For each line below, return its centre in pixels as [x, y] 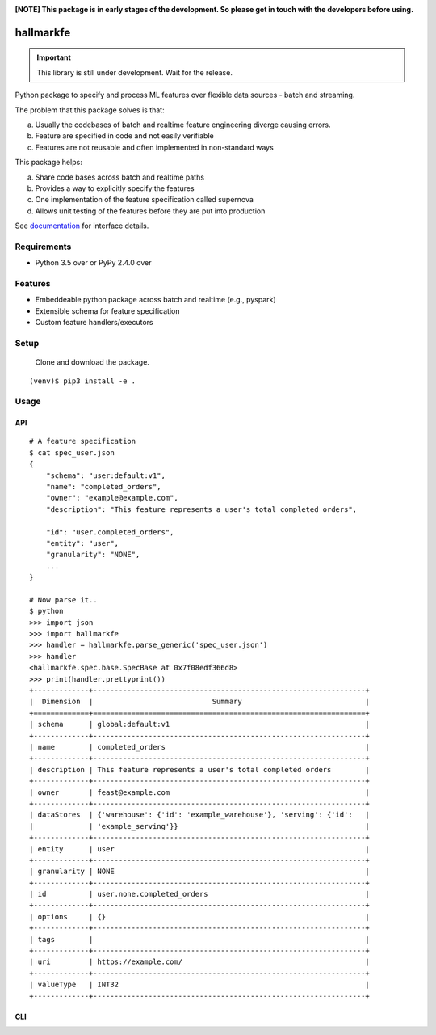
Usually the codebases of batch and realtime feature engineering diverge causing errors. [183, 125]
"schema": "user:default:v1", [105, 475]
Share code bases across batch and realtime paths [120, 177]
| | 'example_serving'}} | [200, 826]
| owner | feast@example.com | [200, 792]
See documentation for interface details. [82, 226]
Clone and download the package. [92, 362]
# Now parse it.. [63, 600]
